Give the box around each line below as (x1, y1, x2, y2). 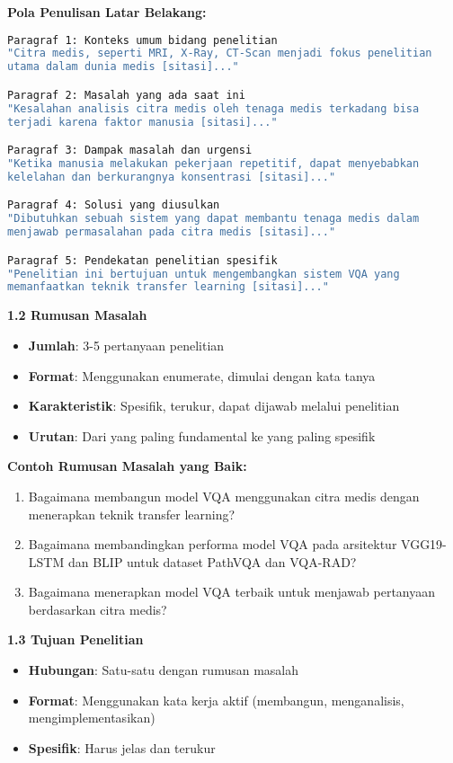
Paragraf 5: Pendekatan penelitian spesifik (7, 253, 278, 267)
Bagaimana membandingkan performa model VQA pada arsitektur (28, 535, 397, 554)
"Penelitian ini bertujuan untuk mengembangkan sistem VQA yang (7, 267, 400, 280)
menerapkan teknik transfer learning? (28, 504, 235, 523)
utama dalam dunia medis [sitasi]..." (7, 60, 239, 74)
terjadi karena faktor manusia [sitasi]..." (7, 115, 278, 129)
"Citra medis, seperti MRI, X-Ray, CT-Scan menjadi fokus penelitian (7, 47, 432, 60)
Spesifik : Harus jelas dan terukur (28, 738, 216, 757)
